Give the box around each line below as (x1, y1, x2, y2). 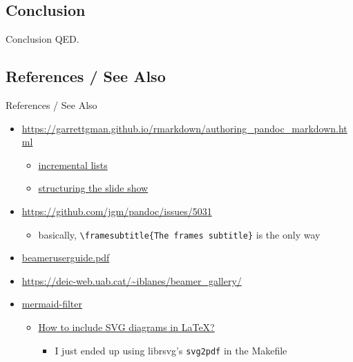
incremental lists (38, 157, 108, 172)
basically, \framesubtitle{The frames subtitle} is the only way (38, 227, 321, 241)
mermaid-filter (21, 296, 82, 311)
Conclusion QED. (6, 32, 79, 46)
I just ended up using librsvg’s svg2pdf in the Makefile (55, 343, 287, 357)
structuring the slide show (38, 181, 149, 195)
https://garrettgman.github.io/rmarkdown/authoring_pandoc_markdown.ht (21, 121, 347, 135)
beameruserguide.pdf (21, 250, 110, 265)
